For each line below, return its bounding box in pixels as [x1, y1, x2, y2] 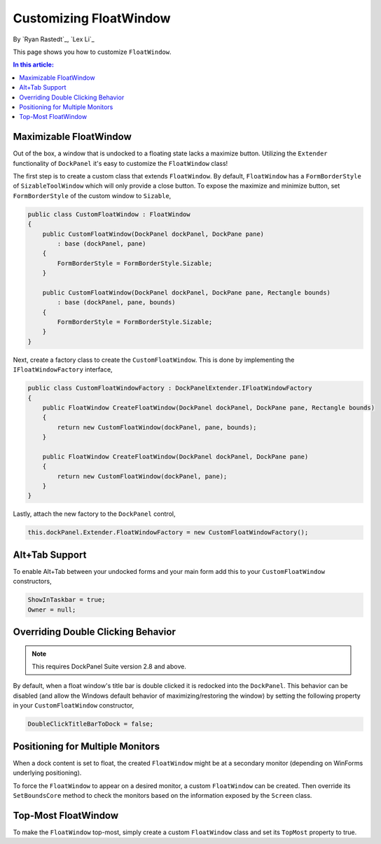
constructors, [13, 577, 52, 586]
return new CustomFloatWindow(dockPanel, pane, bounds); [57, 423, 257, 431]
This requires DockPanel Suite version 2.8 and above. [32, 662, 187, 671]
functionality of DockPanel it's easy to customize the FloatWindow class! [13, 159, 228, 167]
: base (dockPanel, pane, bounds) [57, 298, 176, 307]
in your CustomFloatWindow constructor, [13, 701, 134, 710]
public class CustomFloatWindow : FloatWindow [27, 210, 190, 218]
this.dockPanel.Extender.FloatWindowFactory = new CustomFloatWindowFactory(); [27, 528, 309, 537]
